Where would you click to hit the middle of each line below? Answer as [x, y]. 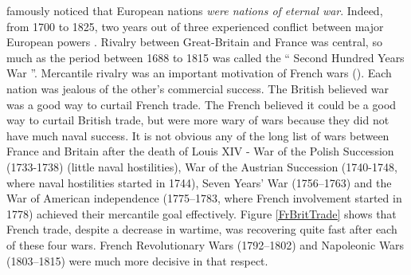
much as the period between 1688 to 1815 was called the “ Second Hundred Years [205, 57]
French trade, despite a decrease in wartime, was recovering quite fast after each [202, 229]
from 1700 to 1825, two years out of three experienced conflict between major [195, 26]
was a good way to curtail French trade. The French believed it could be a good [202, 104]
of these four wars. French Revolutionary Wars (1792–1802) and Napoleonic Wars [205, 244]
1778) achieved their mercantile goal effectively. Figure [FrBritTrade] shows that [202, 213]
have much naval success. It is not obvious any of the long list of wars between [198, 135]
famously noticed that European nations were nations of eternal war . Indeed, [195, 10]
